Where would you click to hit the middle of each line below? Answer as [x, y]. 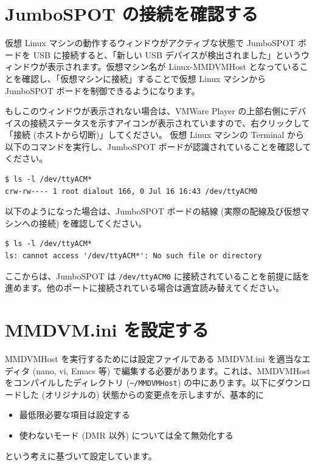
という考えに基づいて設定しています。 [81, 455]
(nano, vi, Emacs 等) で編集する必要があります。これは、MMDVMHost [171, 370]
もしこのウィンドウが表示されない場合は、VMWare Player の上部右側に [147, 111]
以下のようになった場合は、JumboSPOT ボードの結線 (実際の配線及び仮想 [153, 211]
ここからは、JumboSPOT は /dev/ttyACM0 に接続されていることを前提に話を [157, 276]
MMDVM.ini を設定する [107, 330]
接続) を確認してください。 [93, 223]
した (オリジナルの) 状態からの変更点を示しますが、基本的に [143, 394]
